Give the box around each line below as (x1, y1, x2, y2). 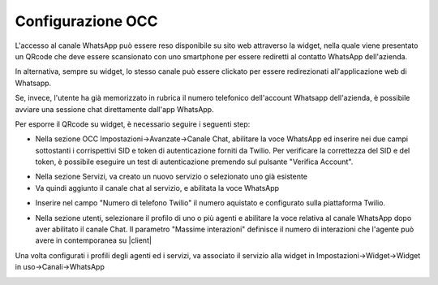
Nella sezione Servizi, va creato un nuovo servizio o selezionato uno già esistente (35, 171, 308, 182)
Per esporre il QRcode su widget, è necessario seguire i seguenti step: (15, 119, 251, 129)
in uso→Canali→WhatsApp (15, 262, 105, 272)
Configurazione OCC (15, 12, 158, 30)
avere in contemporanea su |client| (35, 235, 152, 245)
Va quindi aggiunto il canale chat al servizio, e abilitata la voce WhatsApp (35, 183, 280, 192)
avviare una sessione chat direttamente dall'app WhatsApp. (15, 104, 214, 114)
